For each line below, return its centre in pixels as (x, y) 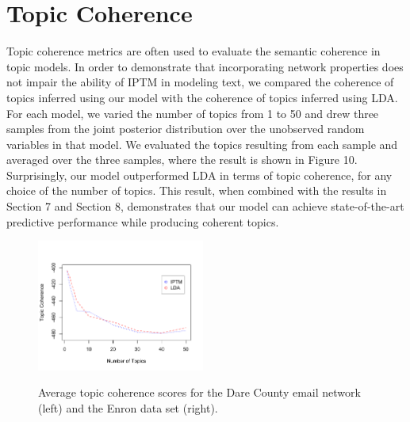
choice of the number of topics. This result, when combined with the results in (197, 190)
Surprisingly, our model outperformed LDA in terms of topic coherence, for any (199, 175)
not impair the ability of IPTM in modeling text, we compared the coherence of (200, 82)
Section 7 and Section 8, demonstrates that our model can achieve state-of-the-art (205, 206)
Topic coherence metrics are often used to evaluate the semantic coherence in (194, 51)
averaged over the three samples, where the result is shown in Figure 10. (182, 160)
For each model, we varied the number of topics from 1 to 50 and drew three (193, 113)
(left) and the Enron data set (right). (128, 408)
